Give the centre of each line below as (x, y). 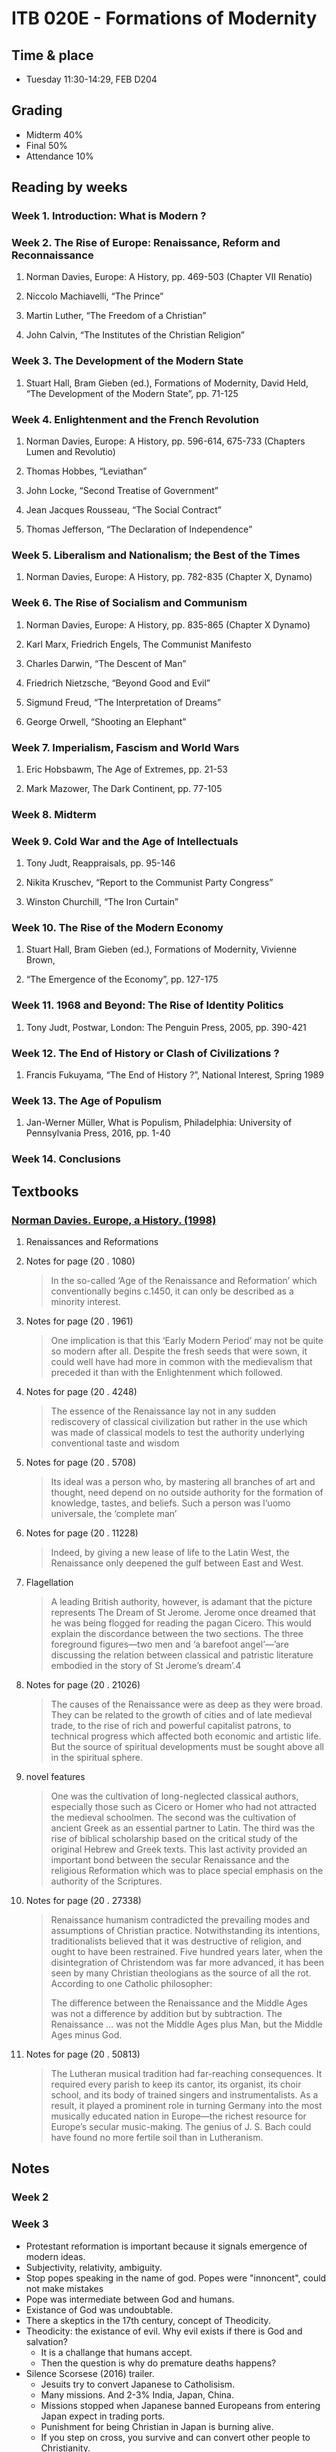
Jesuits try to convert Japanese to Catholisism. (138, 2384)
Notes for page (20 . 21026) (83, 1684)
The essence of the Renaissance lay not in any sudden (163, 1411)
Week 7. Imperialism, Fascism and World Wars (125, 747)
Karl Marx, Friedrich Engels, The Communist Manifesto (138, 644)
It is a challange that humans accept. (116, 2352)
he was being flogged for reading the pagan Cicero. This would (181, 1623)
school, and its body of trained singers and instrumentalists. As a (184, 2094)
